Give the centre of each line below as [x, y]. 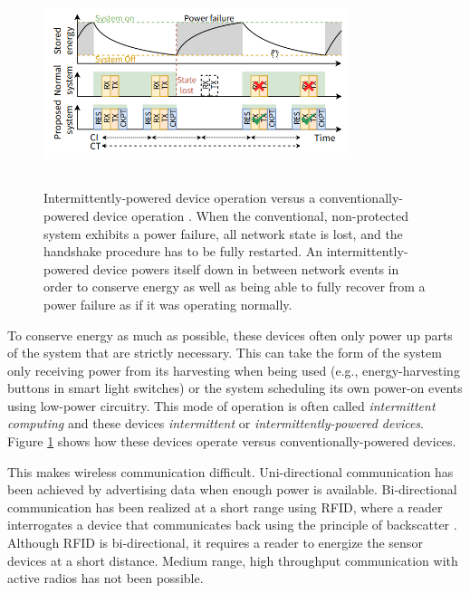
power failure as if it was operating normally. [168, 304]
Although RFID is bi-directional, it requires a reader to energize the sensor [215, 543]
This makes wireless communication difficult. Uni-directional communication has [230, 471]
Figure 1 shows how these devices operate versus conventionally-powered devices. [232, 441]
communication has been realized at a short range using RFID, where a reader [225, 507]
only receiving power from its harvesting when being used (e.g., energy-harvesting [234, 370]
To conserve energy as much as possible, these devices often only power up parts [230, 335]
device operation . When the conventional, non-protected [251, 215]
